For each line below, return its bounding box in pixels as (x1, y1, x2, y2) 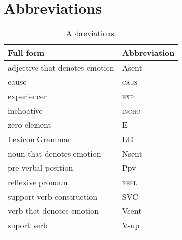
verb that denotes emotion (8, 205, 99, 217)
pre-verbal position (8, 162, 73, 174)
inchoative (8, 105, 43, 117)
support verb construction (8, 191, 98, 202)
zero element (8, 119, 51, 131)
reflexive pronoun (8, 176, 68, 188)
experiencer (8, 90, 47, 102)
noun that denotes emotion (8, 148, 101, 160)
